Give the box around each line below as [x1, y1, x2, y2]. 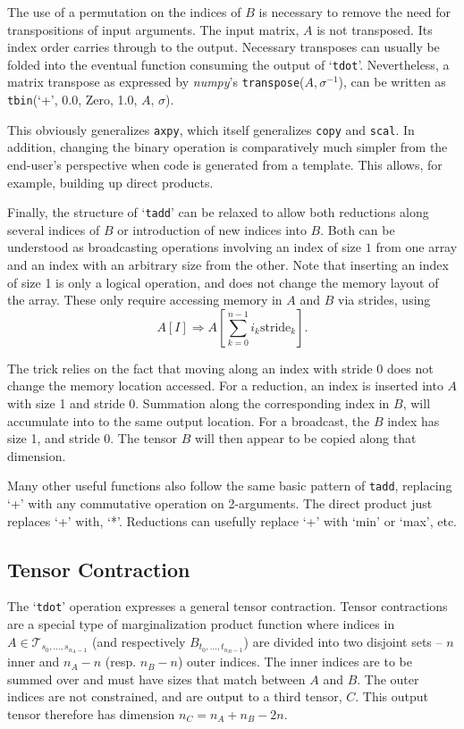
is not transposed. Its [316, 20, 433, 38]
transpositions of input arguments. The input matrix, [7, 20, 299, 38]
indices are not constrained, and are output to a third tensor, [7, 687, 342, 706]
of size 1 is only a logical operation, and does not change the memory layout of [7, 272, 439, 291]
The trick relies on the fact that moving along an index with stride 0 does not [7, 358, 434, 377]
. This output [355, 687, 429, 706]
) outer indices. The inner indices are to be [177, 652, 412, 671]
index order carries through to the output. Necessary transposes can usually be [7, 38, 440, 56]
